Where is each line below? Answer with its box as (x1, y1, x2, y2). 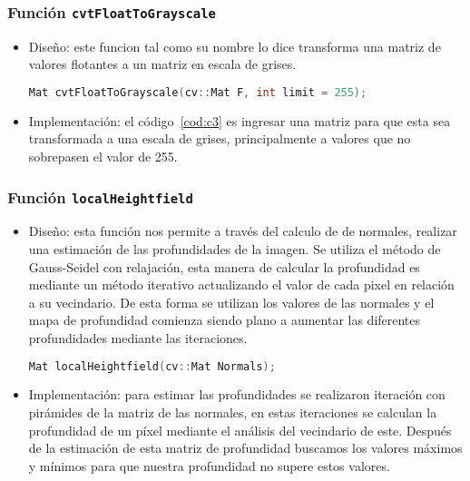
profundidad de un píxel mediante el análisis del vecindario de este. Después (28, 420, 452, 439)
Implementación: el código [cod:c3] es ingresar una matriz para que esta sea (28, 111, 451, 130)
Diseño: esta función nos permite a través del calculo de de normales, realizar (28, 221, 457, 240)
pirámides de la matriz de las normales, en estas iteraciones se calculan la (28, 403, 437, 422)
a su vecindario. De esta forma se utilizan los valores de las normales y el (28, 292, 435, 311)
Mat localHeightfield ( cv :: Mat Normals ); (28, 359, 276, 373)
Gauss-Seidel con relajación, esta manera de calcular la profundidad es (28, 257, 420, 276)
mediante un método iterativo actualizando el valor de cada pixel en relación (28, 275, 455, 294)
